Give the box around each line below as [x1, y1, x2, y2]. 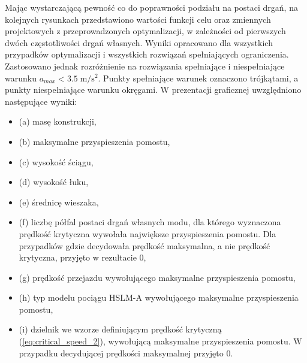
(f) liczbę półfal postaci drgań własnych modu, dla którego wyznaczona [19, 216, 281, 228]
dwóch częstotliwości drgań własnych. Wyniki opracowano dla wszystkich [5, 36, 273, 49]
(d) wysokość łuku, [19, 176, 89, 188]
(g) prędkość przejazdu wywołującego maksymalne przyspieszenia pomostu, [19, 271, 296, 283]
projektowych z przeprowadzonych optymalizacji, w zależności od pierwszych [5, 25, 286, 37]
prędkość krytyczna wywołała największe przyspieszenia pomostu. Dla [19, 227, 276, 240]
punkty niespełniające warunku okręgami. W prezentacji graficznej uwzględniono [5, 83, 302, 96]
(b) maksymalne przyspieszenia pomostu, [19, 135, 170, 147]
